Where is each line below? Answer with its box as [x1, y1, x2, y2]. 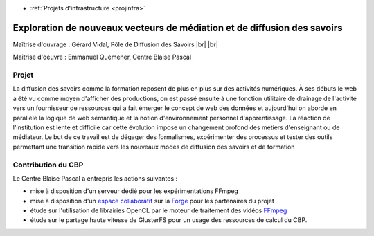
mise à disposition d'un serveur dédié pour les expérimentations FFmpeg [30, 187, 239, 195]
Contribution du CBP [12, 160, 84, 170]
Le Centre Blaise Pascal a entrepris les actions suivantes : [12, 174, 178, 183]
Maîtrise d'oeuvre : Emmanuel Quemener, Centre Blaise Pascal [12, 53, 192, 62]
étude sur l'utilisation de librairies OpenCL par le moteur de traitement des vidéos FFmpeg [30, 206, 287, 215]
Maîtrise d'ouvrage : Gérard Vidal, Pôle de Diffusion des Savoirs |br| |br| [12, 40, 218, 48]
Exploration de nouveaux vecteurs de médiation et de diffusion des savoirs [12, 21, 343, 34]
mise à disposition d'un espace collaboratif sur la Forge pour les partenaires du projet [30, 197, 275, 205]
